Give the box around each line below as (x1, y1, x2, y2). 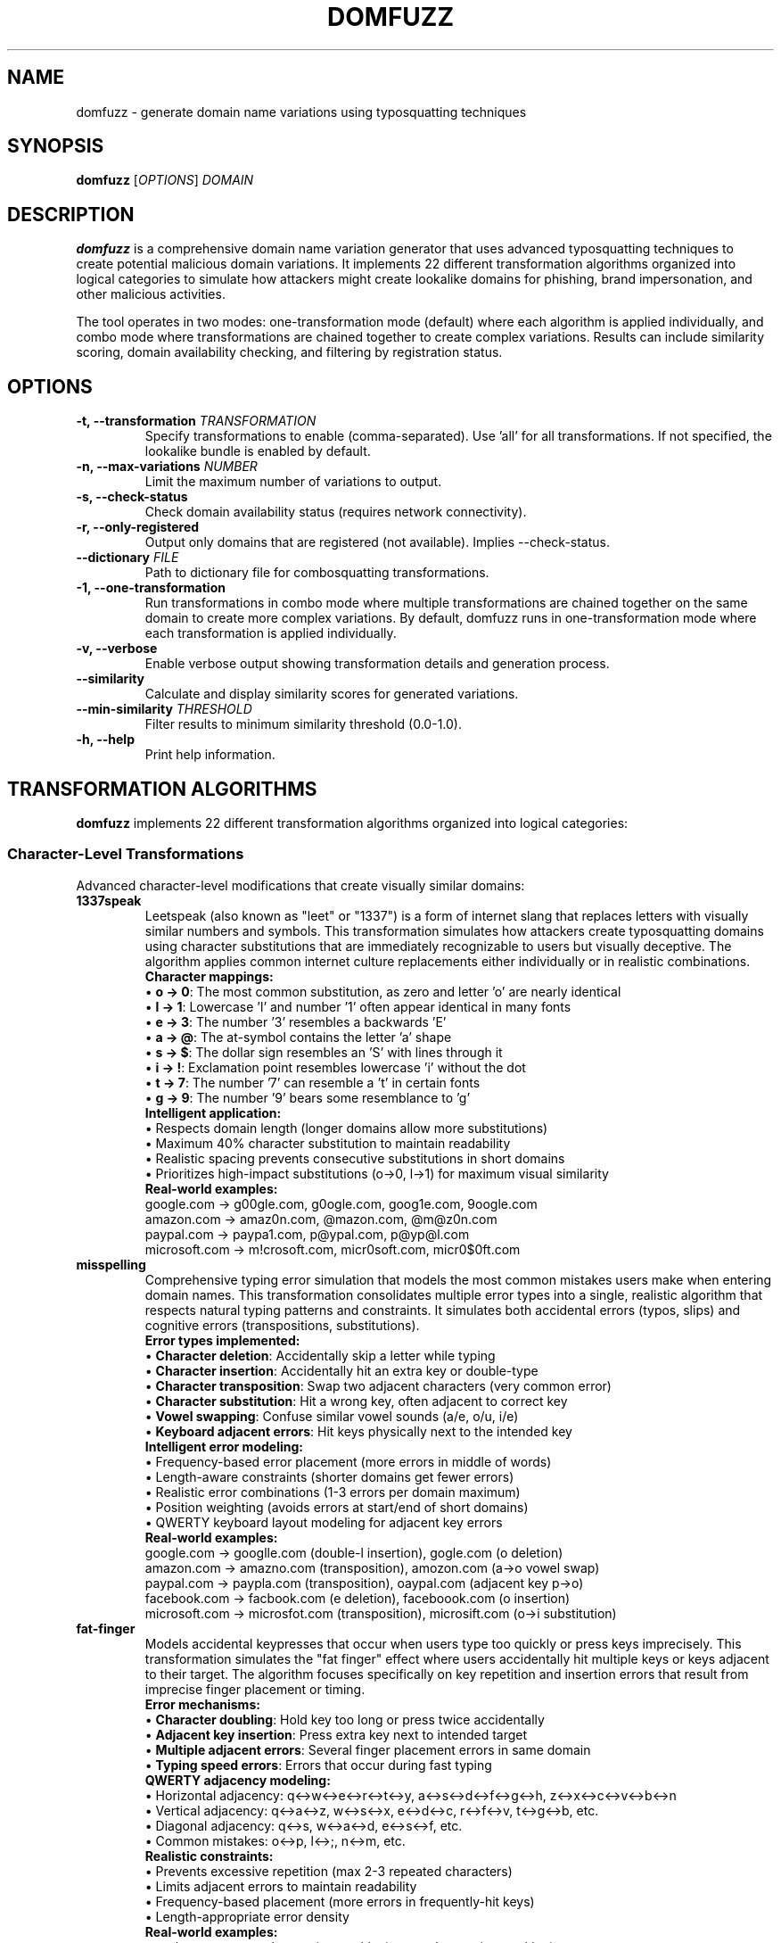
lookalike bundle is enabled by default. (144, 443, 371, 459)
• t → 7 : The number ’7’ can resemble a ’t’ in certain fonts (144, 1074, 481, 1090)
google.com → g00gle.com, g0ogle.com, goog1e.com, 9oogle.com (144, 1195, 538, 1211)
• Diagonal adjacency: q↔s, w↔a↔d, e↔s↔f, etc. (144, 1817, 463, 1833)
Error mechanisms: (144, 1696, 260, 1712)
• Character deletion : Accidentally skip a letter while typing (144, 1347, 496, 1363)
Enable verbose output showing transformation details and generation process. (144, 656, 610, 672)
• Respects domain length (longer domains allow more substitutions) (144, 1120, 548, 1136)
